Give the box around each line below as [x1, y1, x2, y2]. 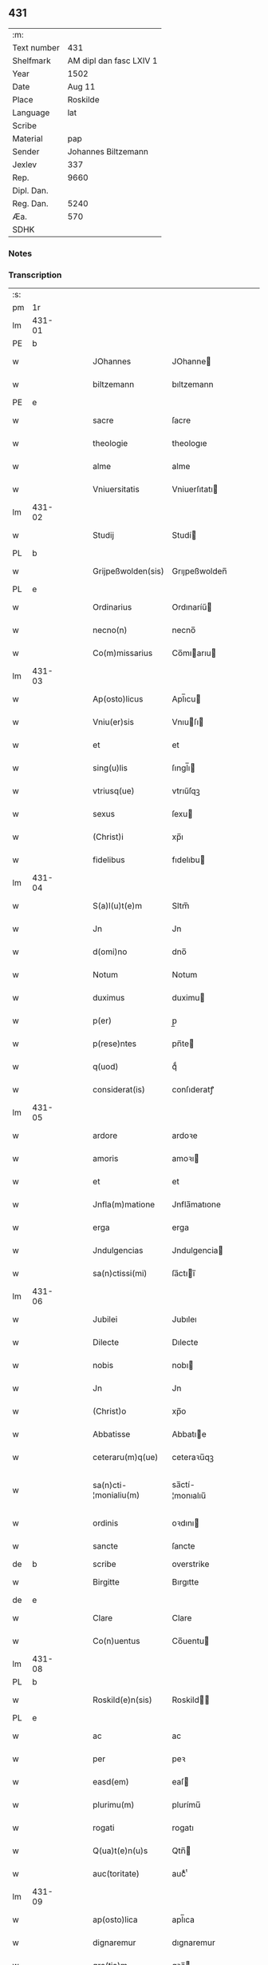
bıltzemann [171, 379, 214, 390]
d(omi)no [93, 946, 128, 957]
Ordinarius [93, 602, 132, 613]
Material [12, 133, 43, 144]
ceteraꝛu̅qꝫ [171, 1452, 214, 1463]
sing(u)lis [93, 762, 128, 774]
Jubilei [93, 1314, 118, 1325]
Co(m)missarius [93, 647, 153, 658]
